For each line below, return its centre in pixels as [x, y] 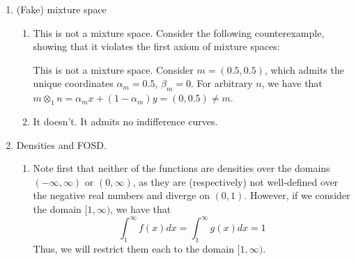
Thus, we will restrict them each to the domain [133, 248]
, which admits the [304, 69]
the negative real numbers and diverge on [121, 195]
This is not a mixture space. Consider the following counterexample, [179, 32]
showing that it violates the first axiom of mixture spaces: [156, 46]
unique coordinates [73, 83]
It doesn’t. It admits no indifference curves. [125, 121]
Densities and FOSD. [61, 144]
